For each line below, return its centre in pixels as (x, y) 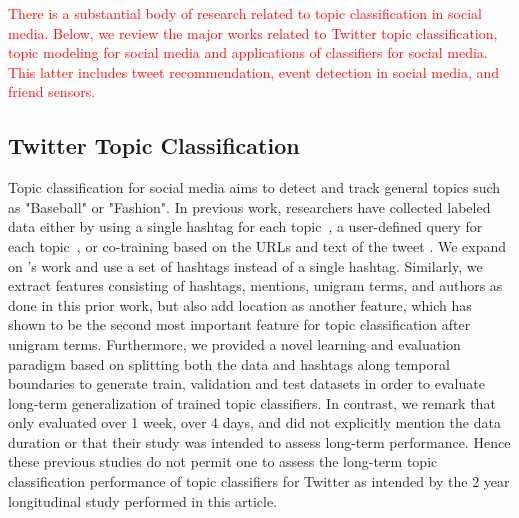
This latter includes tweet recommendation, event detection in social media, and (254, 71)
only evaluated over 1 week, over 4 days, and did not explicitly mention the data (254, 422)
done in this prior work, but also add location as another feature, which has (240, 304)
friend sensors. (52, 91)
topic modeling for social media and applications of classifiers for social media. (248, 52)
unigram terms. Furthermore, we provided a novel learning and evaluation (234, 343)
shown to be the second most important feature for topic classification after (239, 324)
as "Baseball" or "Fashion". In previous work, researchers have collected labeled (249, 206)
